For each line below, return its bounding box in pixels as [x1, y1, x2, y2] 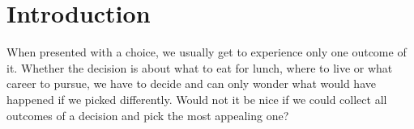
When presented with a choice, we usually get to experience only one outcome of [6, 44, 407, 60]
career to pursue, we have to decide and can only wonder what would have [6, 75, 376, 92]
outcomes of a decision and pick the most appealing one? [6, 106, 289, 123]
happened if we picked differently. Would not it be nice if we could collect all [6, 90, 387, 107]
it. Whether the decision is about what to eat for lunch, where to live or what [6, 59, 393, 76]
